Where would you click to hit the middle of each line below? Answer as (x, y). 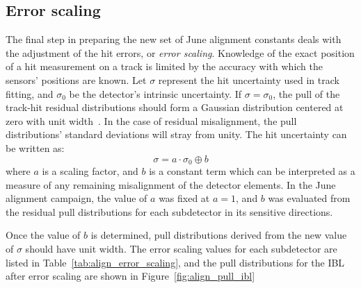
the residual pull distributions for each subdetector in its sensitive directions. (169, 211)
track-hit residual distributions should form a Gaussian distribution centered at (175, 107)
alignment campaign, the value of (77, 198)
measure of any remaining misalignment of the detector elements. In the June (171, 184)
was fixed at (184, 198)
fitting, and (30, 93)
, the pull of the (306, 93)
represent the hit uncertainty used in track (249, 79)
